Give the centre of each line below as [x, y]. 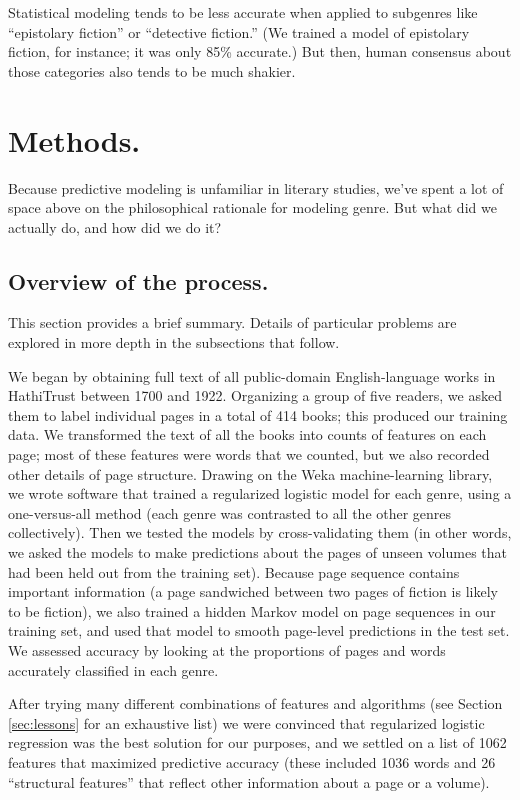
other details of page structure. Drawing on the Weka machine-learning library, [250, 473]
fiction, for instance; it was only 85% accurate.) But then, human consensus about [260, 51]
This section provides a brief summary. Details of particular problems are [232, 322]
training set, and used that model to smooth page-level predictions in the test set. [259, 630]
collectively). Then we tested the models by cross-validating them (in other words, [260, 532]
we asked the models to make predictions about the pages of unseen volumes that [257, 552]
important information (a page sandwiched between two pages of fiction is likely [253, 591]
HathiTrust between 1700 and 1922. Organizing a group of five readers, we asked [255, 395]
